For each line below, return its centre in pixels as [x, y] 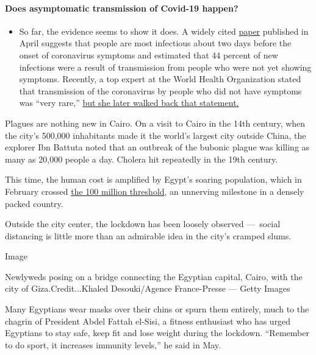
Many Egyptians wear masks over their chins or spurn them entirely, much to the [157, 309]
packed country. [34, 203]
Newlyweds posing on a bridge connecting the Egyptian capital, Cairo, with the [154, 276]
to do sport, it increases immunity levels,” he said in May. [113, 344]
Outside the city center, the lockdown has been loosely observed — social [143, 224]
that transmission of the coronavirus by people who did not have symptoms [160, 90]
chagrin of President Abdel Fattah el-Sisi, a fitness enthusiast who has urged [148, 321]
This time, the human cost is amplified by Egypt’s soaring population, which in [153, 179]
